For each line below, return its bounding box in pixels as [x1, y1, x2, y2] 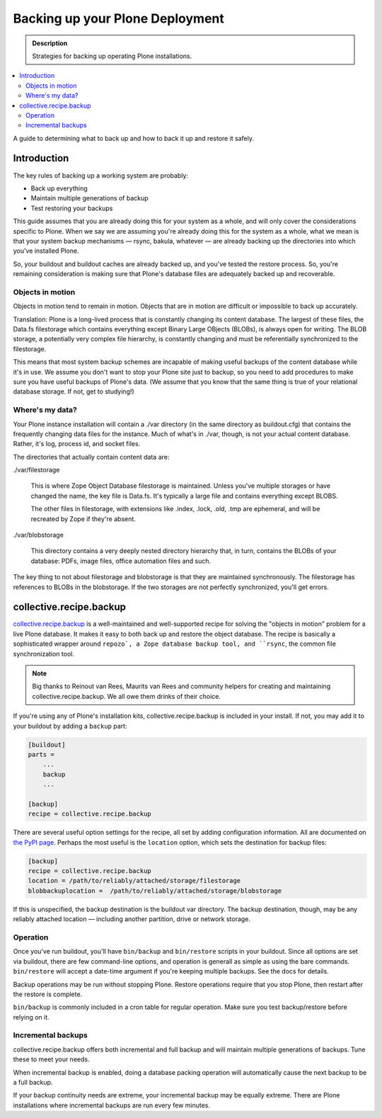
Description [32, 39, 68, 47]
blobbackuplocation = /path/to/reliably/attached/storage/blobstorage [28, 886, 282, 895]
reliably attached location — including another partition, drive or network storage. [13, 915, 251, 923]
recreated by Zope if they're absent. [30, 514, 136, 523]
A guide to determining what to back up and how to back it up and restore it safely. [13, 134, 255, 142]
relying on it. [13, 1013, 50, 1021]
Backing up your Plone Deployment [13, 11, 224, 26]
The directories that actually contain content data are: [13, 452, 170, 461]
